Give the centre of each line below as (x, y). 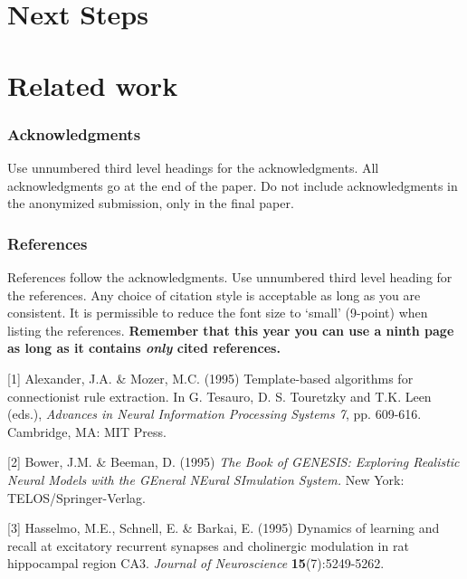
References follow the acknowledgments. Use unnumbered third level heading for (230, 276)
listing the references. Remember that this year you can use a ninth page (231, 330)
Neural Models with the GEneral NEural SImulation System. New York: (206, 479)
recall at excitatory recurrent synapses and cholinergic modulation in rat (208, 545)
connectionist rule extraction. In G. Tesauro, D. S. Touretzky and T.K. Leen (219, 396)
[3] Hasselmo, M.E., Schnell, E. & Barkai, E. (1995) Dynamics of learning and (224, 528)
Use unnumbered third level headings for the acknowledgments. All (193, 167)
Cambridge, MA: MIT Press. (87, 431)
